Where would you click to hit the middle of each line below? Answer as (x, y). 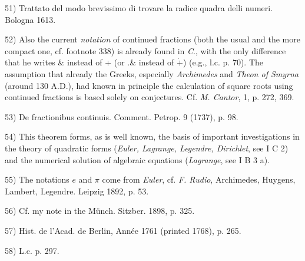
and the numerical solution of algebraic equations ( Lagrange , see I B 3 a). (137, 159)
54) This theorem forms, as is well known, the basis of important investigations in (152, 136)
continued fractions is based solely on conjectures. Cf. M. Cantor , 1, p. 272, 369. (150, 97)
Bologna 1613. (30, 19)
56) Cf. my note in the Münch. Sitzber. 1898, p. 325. (100, 211)
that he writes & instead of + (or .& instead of (89, 62)
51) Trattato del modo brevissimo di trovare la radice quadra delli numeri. (139, 8)
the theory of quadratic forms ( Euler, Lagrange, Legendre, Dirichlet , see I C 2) (147, 148)
